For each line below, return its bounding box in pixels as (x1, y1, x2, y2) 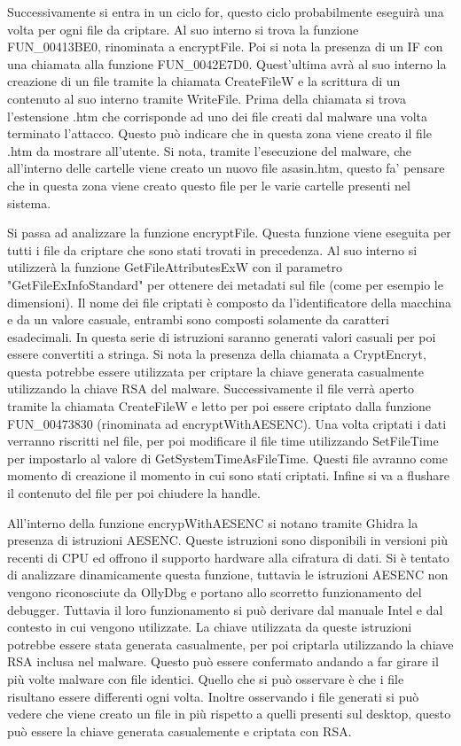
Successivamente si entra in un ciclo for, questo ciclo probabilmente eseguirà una (7, 3, 444, 20)
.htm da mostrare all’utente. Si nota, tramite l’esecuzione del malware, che (7, 141, 412, 159)
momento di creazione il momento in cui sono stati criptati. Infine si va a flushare (7, 466, 449, 485)
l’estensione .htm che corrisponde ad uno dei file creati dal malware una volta (7, 106, 428, 125)
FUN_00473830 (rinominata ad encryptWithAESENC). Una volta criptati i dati (7, 414, 447, 432)
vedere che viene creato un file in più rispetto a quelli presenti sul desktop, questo (7, 704, 451, 723)
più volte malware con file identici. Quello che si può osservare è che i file (7, 669, 404, 688)
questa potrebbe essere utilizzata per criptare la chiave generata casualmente (7, 361, 424, 380)
